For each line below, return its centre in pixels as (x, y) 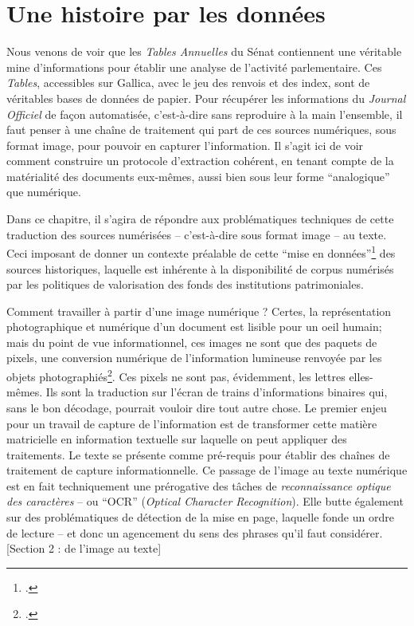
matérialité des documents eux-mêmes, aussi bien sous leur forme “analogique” (198, 176)
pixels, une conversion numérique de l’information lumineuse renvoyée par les (194, 358)
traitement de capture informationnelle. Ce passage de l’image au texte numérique (207, 470)
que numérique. (44, 192)
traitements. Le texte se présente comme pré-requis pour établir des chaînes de (198, 454)
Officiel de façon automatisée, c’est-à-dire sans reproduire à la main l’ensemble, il (205, 114)
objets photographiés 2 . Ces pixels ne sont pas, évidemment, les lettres (176, 375)
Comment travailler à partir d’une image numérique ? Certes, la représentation (199, 311)
